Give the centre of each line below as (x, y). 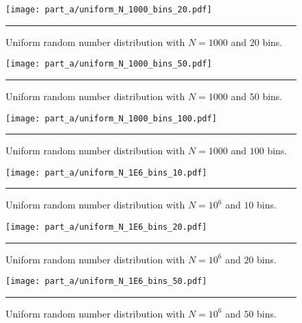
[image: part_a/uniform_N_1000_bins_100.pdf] (111, 118)
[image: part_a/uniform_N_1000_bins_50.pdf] (109, 64)
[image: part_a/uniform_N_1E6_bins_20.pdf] (106, 227)
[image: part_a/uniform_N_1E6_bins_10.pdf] (106, 172)
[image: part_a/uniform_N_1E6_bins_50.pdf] (106, 282)
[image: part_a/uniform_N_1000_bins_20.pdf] (109, 10)
